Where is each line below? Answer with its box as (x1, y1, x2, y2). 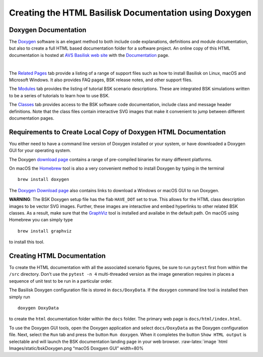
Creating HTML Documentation (9, 251, 106, 260)
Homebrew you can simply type (9, 217, 73, 223)
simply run (9, 294, 30, 300)
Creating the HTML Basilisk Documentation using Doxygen (9, 7, 252, 18)
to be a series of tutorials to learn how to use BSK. (9, 92, 110, 98)
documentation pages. (9, 115, 55, 121)
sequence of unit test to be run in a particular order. (9, 278, 113, 284)
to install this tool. (9, 239, 45, 245)
